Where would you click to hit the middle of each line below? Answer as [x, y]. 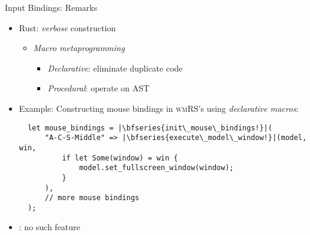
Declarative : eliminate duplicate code [115, 68]
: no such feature [49, 227]
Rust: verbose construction [67, 27]
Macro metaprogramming [79, 48]
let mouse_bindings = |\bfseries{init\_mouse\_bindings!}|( [150, 128]
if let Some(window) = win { [120, 158]
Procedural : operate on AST [99, 88]
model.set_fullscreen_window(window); [156, 168]
